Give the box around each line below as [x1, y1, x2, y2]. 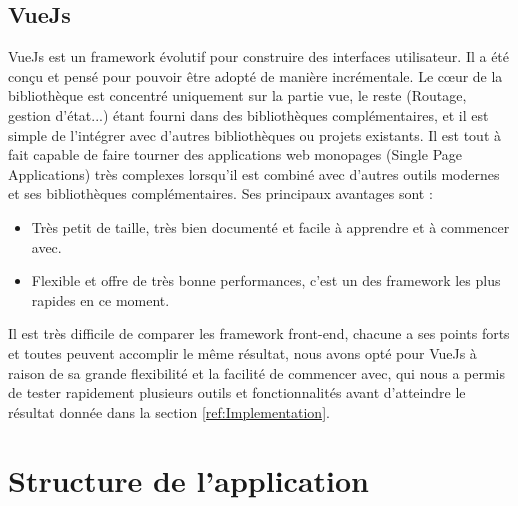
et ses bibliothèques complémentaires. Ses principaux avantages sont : [8, 183, 433, 204]
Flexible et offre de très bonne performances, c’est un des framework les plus [31, 270, 501, 291]
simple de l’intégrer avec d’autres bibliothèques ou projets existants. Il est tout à [8, 124, 502, 145]
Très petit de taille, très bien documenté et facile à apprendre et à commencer [31, 216, 510, 237]
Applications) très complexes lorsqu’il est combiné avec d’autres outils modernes [8, 163, 500, 184]
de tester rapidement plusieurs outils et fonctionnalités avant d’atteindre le [8, 382, 466, 403]
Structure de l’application [8, 460, 369, 501]
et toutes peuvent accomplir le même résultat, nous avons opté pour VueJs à [8, 342, 477, 363]
